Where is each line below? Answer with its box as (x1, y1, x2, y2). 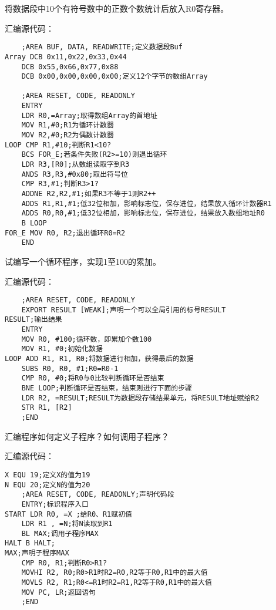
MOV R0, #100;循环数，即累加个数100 (21, 335, 152, 343)
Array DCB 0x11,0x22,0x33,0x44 (5, 52, 127, 61)
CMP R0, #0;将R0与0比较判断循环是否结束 (21, 374, 164, 383)
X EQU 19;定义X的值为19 (5, 470, 90, 479)
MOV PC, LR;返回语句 (21, 588, 96, 596)
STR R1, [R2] (21, 403, 72, 412)
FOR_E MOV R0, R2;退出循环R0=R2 (5, 228, 126, 237)
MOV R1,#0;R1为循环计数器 (21, 121, 114, 130)
